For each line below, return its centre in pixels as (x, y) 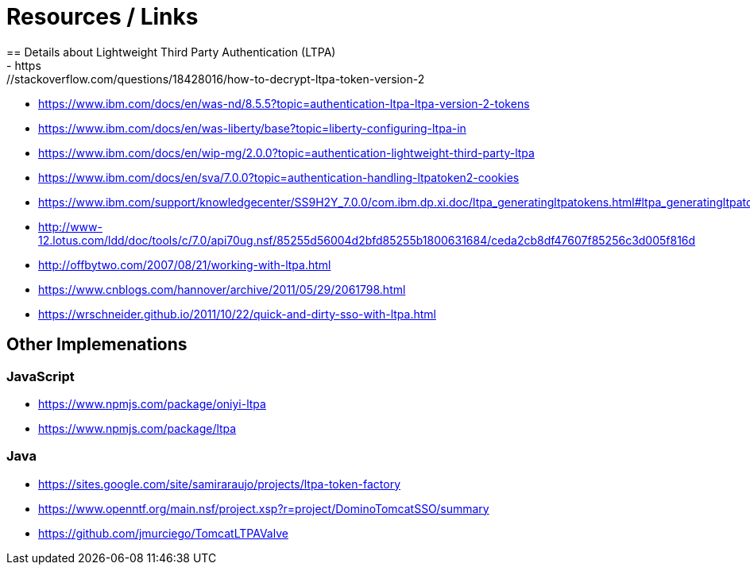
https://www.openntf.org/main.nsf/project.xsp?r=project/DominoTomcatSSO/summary (264, 508)
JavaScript (41, 376)
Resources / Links (102, 17)
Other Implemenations (97, 345)
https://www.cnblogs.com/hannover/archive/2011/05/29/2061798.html (222, 289)
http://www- (70, 226)
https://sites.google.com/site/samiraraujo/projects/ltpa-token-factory (220, 484)
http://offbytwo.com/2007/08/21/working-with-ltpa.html (185, 264)
